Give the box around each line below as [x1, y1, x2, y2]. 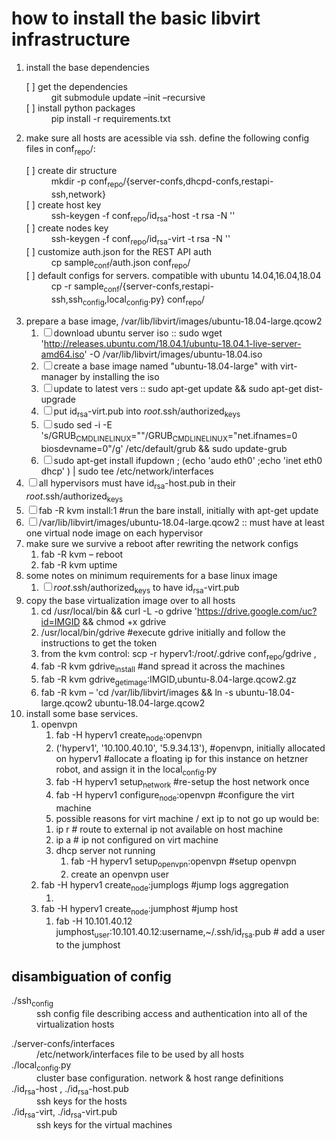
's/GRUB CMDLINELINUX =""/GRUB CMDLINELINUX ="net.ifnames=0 [40, 430, 298, 444]
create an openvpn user [70, 868, 169, 880]
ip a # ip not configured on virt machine [55, 834, 219, 846]
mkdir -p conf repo [50, 175, 124, 189]
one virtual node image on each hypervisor [25, 527, 204, 539]
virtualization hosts [36, 1018, 115, 1030]
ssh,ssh [50, 293, 83, 305]
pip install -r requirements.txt [50, 112, 171, 124]
